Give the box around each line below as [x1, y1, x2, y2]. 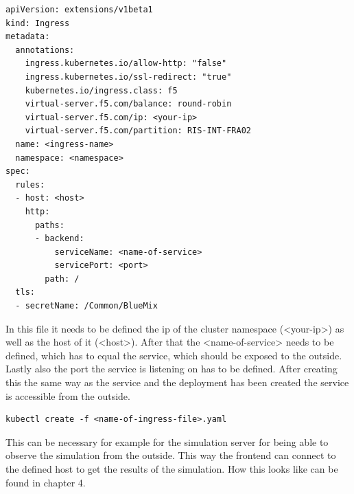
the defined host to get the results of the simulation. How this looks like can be [5, 462, 338, 475]
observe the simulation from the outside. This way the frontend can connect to [5, 448, 336, 462]
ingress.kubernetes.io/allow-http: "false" [25, 58, 227, 69]
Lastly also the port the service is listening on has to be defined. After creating [5, 361, 338, 376]
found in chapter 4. [5, 475, 86, 489]
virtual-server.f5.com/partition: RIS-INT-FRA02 [25, 126, 251, 136]
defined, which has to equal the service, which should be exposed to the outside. [5, 348, 342, 362]
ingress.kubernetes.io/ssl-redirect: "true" [25, 71, 232, 82]
